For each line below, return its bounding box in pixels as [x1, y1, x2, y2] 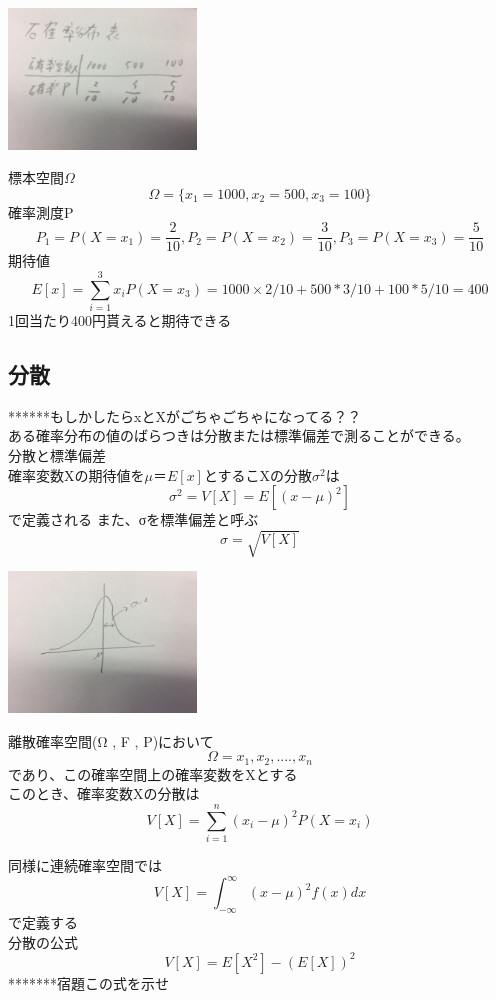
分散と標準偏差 [8, 445, 106, 466]
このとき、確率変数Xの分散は [8, 783, 200, 804]
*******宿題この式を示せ [8, 972, 169, 993]
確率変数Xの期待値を [8, 464, 145, 485]
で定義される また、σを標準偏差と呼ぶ [8, 509, 259, 530]
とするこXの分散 [203, 464, 313, 485]
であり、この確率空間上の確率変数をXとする [8, 763, 298, 784]
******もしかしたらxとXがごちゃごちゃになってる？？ [8, 405, 362, 426]
